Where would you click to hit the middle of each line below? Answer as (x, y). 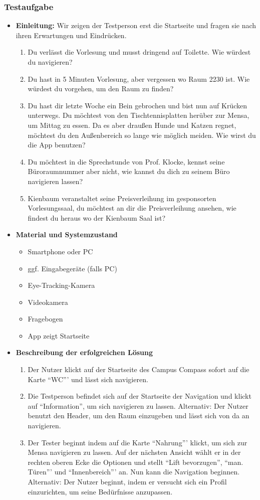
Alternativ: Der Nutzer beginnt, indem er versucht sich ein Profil (127, 481)
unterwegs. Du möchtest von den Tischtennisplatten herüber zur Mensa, (139, 115)
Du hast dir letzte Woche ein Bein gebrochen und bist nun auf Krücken (137, 105)
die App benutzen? (57, 145)
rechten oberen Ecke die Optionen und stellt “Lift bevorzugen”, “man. (136, 462)
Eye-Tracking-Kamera (61, 285)
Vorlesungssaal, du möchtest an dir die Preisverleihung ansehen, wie (132, 208)
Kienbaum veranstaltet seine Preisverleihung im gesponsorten (122, 198)
